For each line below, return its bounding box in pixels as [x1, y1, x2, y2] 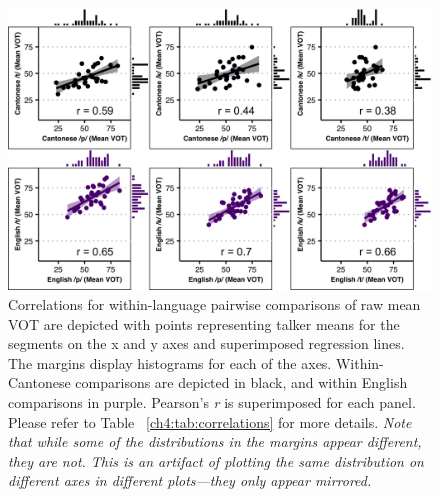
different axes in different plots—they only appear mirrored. [8, 470, 372, 491]
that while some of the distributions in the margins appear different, [8, 431, 422, 452]
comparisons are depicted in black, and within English [75, 372, 408, 393]
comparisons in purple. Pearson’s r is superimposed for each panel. [8, 391, 416, 412]
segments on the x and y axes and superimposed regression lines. [8, 333, 405, 354]
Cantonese [8, 372, 71, 393]
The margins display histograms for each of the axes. [8, 352, 332, 373]
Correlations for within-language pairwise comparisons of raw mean [8, 293, 421, 314]
